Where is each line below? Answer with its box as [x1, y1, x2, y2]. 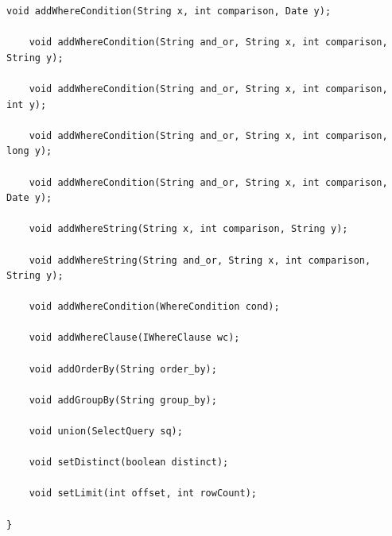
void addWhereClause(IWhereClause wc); [29, 332, 240, 344]
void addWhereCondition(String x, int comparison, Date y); [6, 6, 332, 17]
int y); [6, 98, 47, 110]
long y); [6, 145, 52, 157]
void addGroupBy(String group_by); [29, 394, 217, 406]
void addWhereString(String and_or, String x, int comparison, [29, 254, 371, 266]
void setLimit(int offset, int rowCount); [29, 488, 257, 499]
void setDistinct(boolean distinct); [29, 457, 229, 469]
